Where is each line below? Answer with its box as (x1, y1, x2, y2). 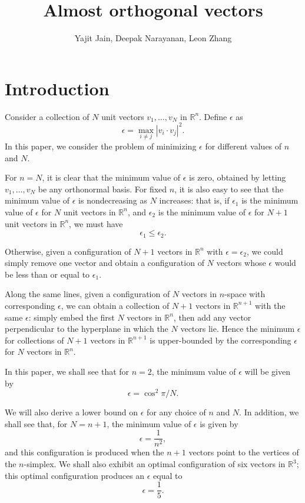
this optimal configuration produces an (5, 469, 145, 481)
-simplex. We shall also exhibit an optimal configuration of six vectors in (24, 458, 286, 470)
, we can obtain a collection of (61, 299, 170, 311)
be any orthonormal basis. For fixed (38, 182, 167, 195)
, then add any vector (173, 311, 251, 323)
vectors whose (216, 257, 266, 269)
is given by (200, 417, 238, 429)
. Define (199, 110, 227, 122)
